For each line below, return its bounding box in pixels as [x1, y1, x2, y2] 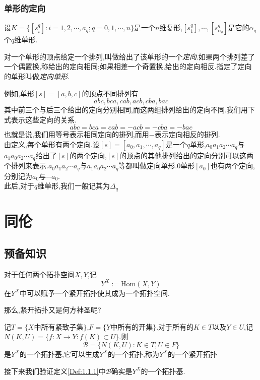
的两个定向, [69, 150, 107, 160]
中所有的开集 [110, 324, 153, 331]
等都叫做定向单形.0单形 [118, 160, 195, 171]
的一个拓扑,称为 [108, 348, 159, 359]
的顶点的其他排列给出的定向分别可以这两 [119, 150, 254, 160]
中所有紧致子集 [34, 324, 84, 331]
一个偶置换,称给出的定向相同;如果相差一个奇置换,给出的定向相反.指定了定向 [4, 61, 252, 72]
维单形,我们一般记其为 [37, 180, 110, 191]
